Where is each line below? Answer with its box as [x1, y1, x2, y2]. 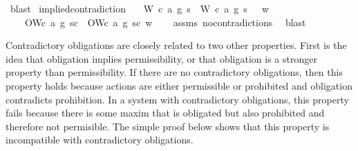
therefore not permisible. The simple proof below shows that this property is [6, 119, 330, 133]
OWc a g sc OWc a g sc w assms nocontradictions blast [24, 14, 306, 29]
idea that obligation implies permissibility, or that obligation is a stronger [6, 51, 317, 66]
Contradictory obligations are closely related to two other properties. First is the [6, 38, 347, 52]
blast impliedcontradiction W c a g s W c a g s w [10, 1, 269, 15]
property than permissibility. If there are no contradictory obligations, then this [6, 65, 343, 79]
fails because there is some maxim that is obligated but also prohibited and [6, 105, 325, 120]
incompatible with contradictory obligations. [6, 132, 194, 147]
